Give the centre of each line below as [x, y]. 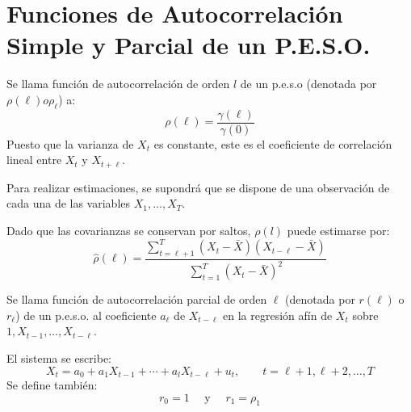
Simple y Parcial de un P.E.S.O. [189, 45]
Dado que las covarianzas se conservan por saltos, [129, 230]
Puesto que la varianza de [70, 143]
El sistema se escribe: [59, 358]
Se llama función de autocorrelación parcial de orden [137, 299]
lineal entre [34, 160]
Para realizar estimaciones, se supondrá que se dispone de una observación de [198, 187]
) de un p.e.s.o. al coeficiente [86, 315]
